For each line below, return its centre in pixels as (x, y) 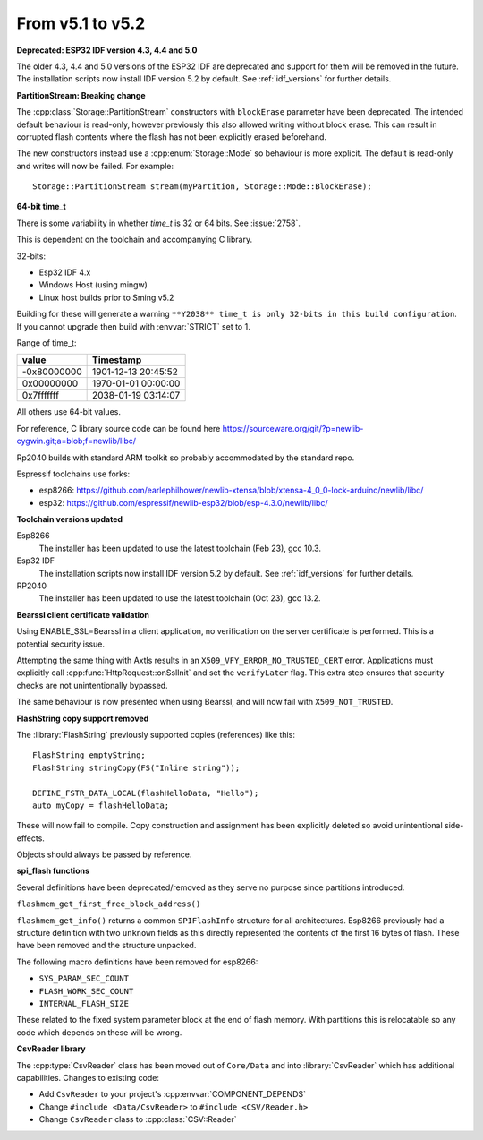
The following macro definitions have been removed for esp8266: (137, 962)
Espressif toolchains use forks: (73, 474)
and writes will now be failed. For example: (95, 166)
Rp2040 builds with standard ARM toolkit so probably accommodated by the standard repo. (186, 458)
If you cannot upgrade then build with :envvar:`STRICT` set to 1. (133, 326)
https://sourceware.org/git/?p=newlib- (293, 428)
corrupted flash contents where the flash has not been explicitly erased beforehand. (171, 137)
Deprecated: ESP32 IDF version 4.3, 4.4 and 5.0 (107, 50)
